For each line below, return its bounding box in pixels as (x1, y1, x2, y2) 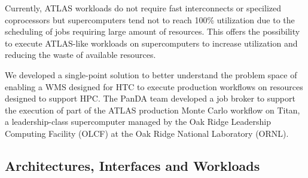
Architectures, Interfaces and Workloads (5, 156, 260, 174)
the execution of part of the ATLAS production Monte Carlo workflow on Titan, (5, 103, 300, 116)
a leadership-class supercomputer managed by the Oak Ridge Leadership (5, 115, 272, 128)
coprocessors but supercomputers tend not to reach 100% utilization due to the (5, 13, 295, 26)
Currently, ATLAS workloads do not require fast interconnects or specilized (5, 2, 282, 14)
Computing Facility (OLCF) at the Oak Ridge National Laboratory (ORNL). (5, 127, 289, 139)
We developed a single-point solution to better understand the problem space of (5, 68, 297, 81)
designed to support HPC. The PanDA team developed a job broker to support (5, 92, 295, 105)
